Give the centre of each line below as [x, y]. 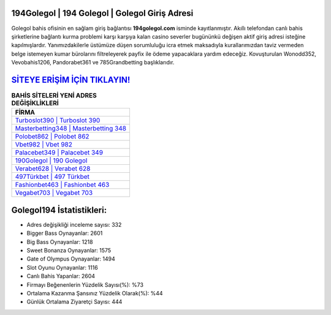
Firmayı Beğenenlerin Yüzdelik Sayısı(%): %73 [85, 284]
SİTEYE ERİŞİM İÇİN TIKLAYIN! [71, 80]
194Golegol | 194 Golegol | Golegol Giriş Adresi [102, 13]
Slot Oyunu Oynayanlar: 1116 [62, 267]
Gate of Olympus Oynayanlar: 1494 [71, 259]
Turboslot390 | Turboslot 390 [58, 121]
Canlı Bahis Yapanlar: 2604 [61, 276]
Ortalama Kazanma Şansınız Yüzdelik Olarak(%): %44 [95, 293]
